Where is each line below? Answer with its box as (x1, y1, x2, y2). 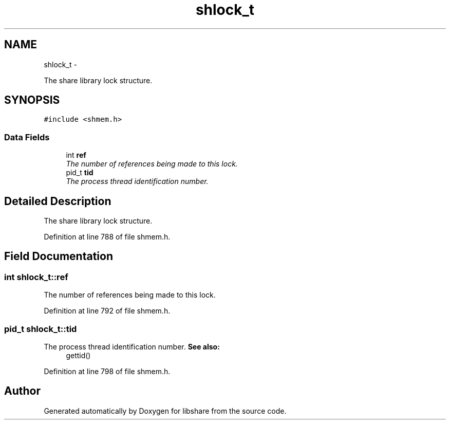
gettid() (66, 351, 91, 360)
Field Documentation (4, 250, 113, 263)
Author (4, 384, 41, 398)
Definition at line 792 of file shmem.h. (44, 306, 171, 316)
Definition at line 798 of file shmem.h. (44, 367, 171, 376)
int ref (66, 151, 86, 160)
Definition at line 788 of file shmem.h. (44, 232, 171, 242)
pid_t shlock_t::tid (4, 323, 77, 334)
